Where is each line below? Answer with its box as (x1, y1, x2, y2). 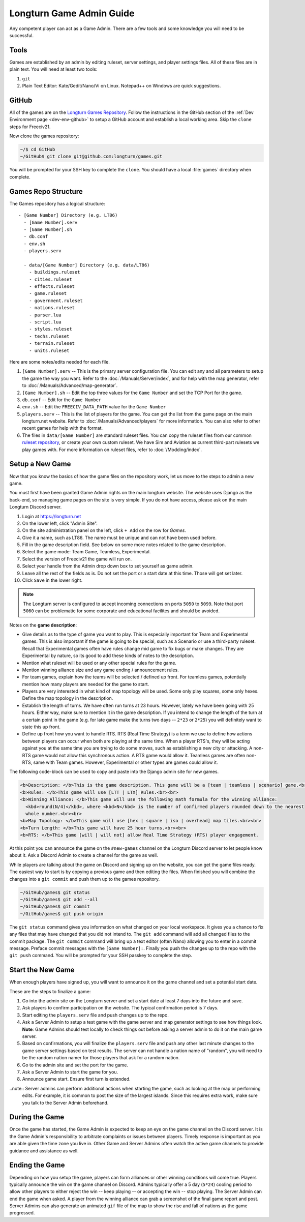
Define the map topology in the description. (22, 695, 113, 701)
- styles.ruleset (28, 326, 72, 332)
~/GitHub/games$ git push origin (20, 911, 104, 916)
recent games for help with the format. (22, 425, 103, 431)
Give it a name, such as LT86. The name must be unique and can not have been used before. (22, 534, 217, 541)
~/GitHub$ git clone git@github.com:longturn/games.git (20, 154, 163, 160)
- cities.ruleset (28, 276, 72, 282)
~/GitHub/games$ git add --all (20, 897, 99, 903)
